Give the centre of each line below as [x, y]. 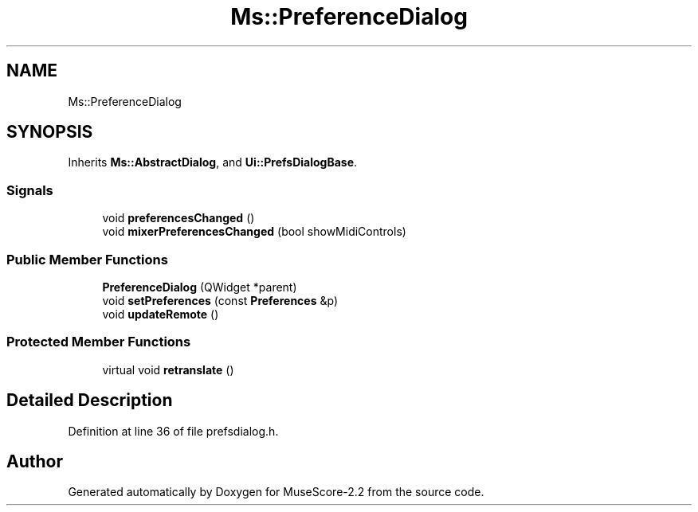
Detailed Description [90, 401]
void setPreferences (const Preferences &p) [220, 300]
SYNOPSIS [50, 132]
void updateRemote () [161, 314]
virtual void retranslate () [168, 369]
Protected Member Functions [99, 342]
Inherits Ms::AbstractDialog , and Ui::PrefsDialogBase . [213, 162]
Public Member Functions [87, 259]
